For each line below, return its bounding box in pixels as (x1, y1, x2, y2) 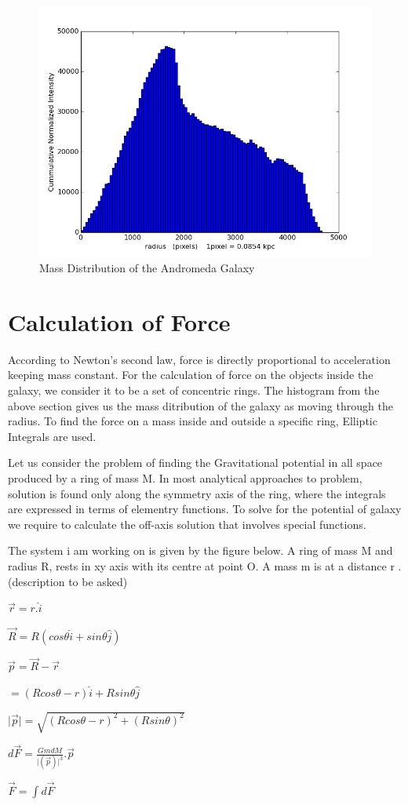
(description (8, 573, 65, 589)
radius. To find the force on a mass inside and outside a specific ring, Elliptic (8, 413, 377, 429)
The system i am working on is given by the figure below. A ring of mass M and (8, 542, 393, 559)
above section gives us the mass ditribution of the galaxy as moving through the (8, 397, 393, 413)
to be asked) (68, 573, 128, 589)
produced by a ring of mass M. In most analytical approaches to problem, (8, 470, 362, 486)
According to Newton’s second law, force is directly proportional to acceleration (8, 351, 391, 367)
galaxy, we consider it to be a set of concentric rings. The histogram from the (8, 382, 380, 399)
